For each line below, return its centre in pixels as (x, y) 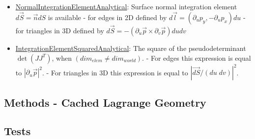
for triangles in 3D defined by (60, 31)
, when (62, 58)
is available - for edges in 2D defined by (107, 17)
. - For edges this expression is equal (197, 58)
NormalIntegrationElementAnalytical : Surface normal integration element (126, 6)
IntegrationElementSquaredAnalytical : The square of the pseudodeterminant (131, 48)
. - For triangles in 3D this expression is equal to (115, 72)
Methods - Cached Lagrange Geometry (105, 102)
